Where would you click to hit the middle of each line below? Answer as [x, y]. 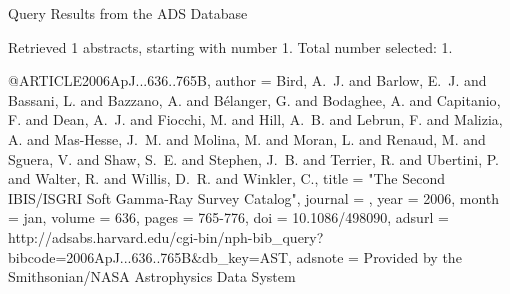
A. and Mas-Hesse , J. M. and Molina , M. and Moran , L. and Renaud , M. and [247, 138]
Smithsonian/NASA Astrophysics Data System [152, 276]
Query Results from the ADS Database [128, 13]
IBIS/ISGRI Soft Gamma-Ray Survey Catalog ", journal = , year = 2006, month [254, 197]
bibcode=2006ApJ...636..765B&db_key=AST [148, 256]
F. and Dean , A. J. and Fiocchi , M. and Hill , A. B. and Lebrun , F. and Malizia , [255, 119]
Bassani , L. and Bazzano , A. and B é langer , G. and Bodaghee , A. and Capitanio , [254, 99]
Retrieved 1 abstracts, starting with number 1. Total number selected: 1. [230, 46]
